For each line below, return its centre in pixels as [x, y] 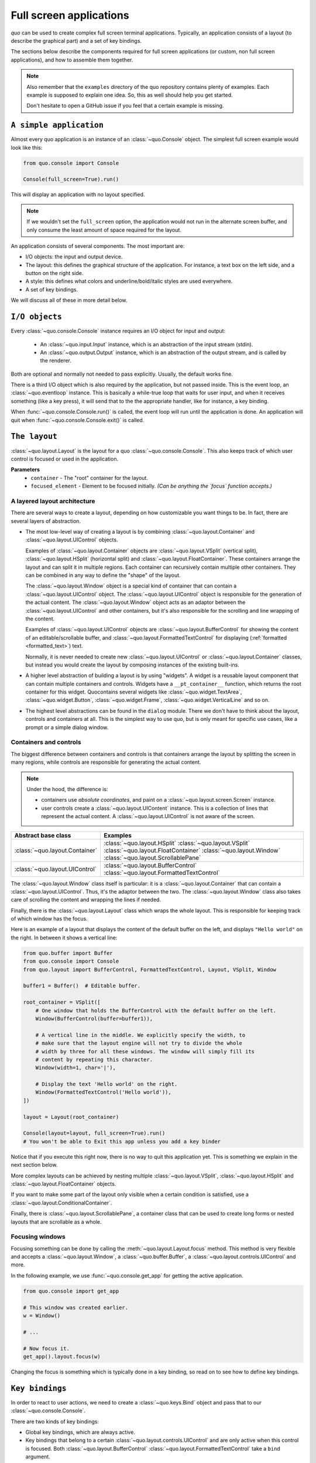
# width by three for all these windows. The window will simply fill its [145, 1051]
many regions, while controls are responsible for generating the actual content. [106, 762]
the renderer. [56, 360]
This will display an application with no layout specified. [78, 195]
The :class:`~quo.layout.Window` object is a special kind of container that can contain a [131, 586]
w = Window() [42, 1316]
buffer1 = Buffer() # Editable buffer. [82, 986]
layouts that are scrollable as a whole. [56, 1222]
